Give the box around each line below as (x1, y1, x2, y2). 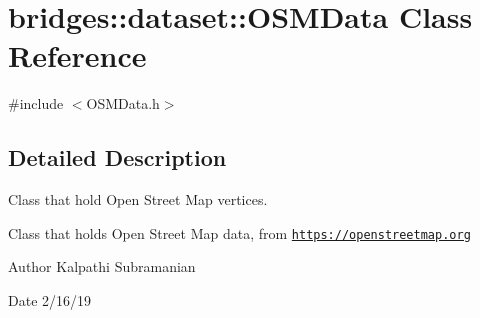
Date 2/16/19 (8, 289, 92, 310)
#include (8, 93, 64, 114)
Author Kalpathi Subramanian (8, 256, 196, 277)
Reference (8, 35, 147, 76)
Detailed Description (8, 142, 227, 173)
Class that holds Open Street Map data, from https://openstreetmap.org (8, 222, 471, 243)
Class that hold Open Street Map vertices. (8, 189, 268, 210)
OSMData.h (86, 93, 160, 114)
